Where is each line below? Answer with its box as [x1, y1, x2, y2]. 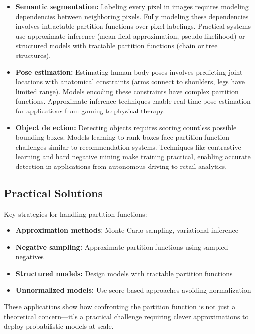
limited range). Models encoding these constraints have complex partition [15, 86, 239, 96]
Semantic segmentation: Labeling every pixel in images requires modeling [15, 1, 249, 11]
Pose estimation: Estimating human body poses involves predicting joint [15, 66, 243, 77]
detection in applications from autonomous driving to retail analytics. [15, 161, 227, 171]
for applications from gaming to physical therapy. [15, 105, 165, 115]
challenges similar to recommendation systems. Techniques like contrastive [15, 141, 241, 152]
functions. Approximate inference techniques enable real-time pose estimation [15, 96, 251, 106]
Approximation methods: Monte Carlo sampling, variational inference [15, 225, 238, 235]
